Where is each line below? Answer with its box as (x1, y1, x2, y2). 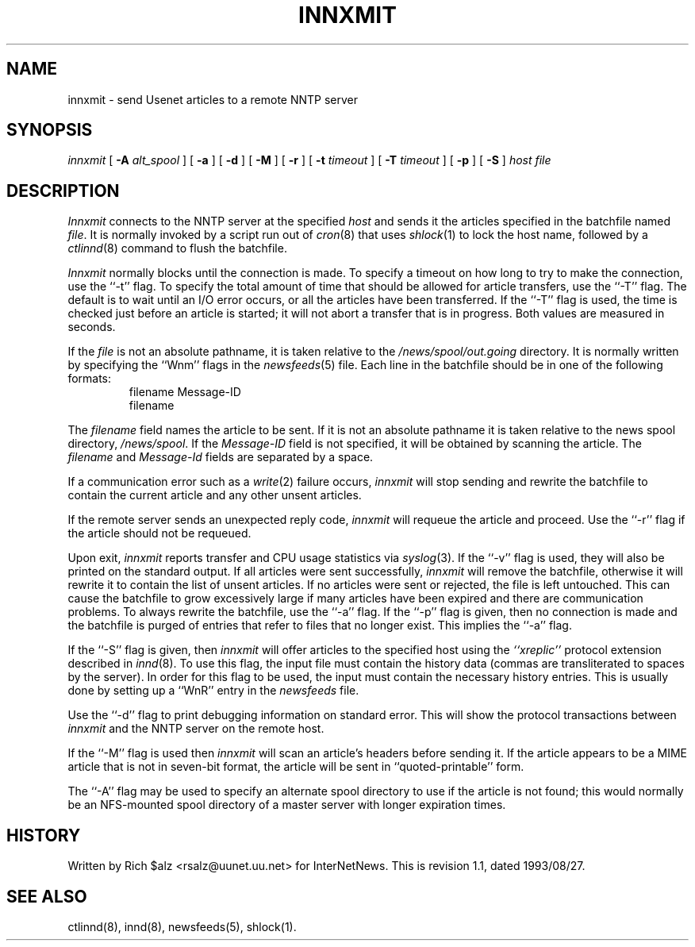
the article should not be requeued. (67, 526, 252, 541)
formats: (67, 371, 112, 386)
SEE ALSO (6, 886, 87, 907)
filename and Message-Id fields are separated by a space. (67, 450, 374, 464)
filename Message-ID (129, 385, 241, 399)
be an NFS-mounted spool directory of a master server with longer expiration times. (67, 798, 506, 812)
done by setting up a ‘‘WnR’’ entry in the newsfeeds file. (67, 683, 359, 698)
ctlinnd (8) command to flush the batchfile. (67, 241, 287, 256)
